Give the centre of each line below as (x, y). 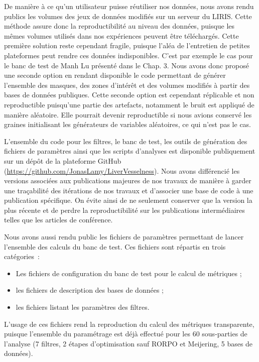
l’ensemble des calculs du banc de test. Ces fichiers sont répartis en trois (115, 246)
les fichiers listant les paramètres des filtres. (83, 307)
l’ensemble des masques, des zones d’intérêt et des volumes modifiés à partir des (127, 85)
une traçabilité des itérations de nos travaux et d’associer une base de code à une (129, 190)
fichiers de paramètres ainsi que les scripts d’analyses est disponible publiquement (130, 151)
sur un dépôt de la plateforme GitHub (63, 160)
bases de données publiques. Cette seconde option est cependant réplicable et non (129, 95)
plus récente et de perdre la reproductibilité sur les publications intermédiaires (124, 210)
